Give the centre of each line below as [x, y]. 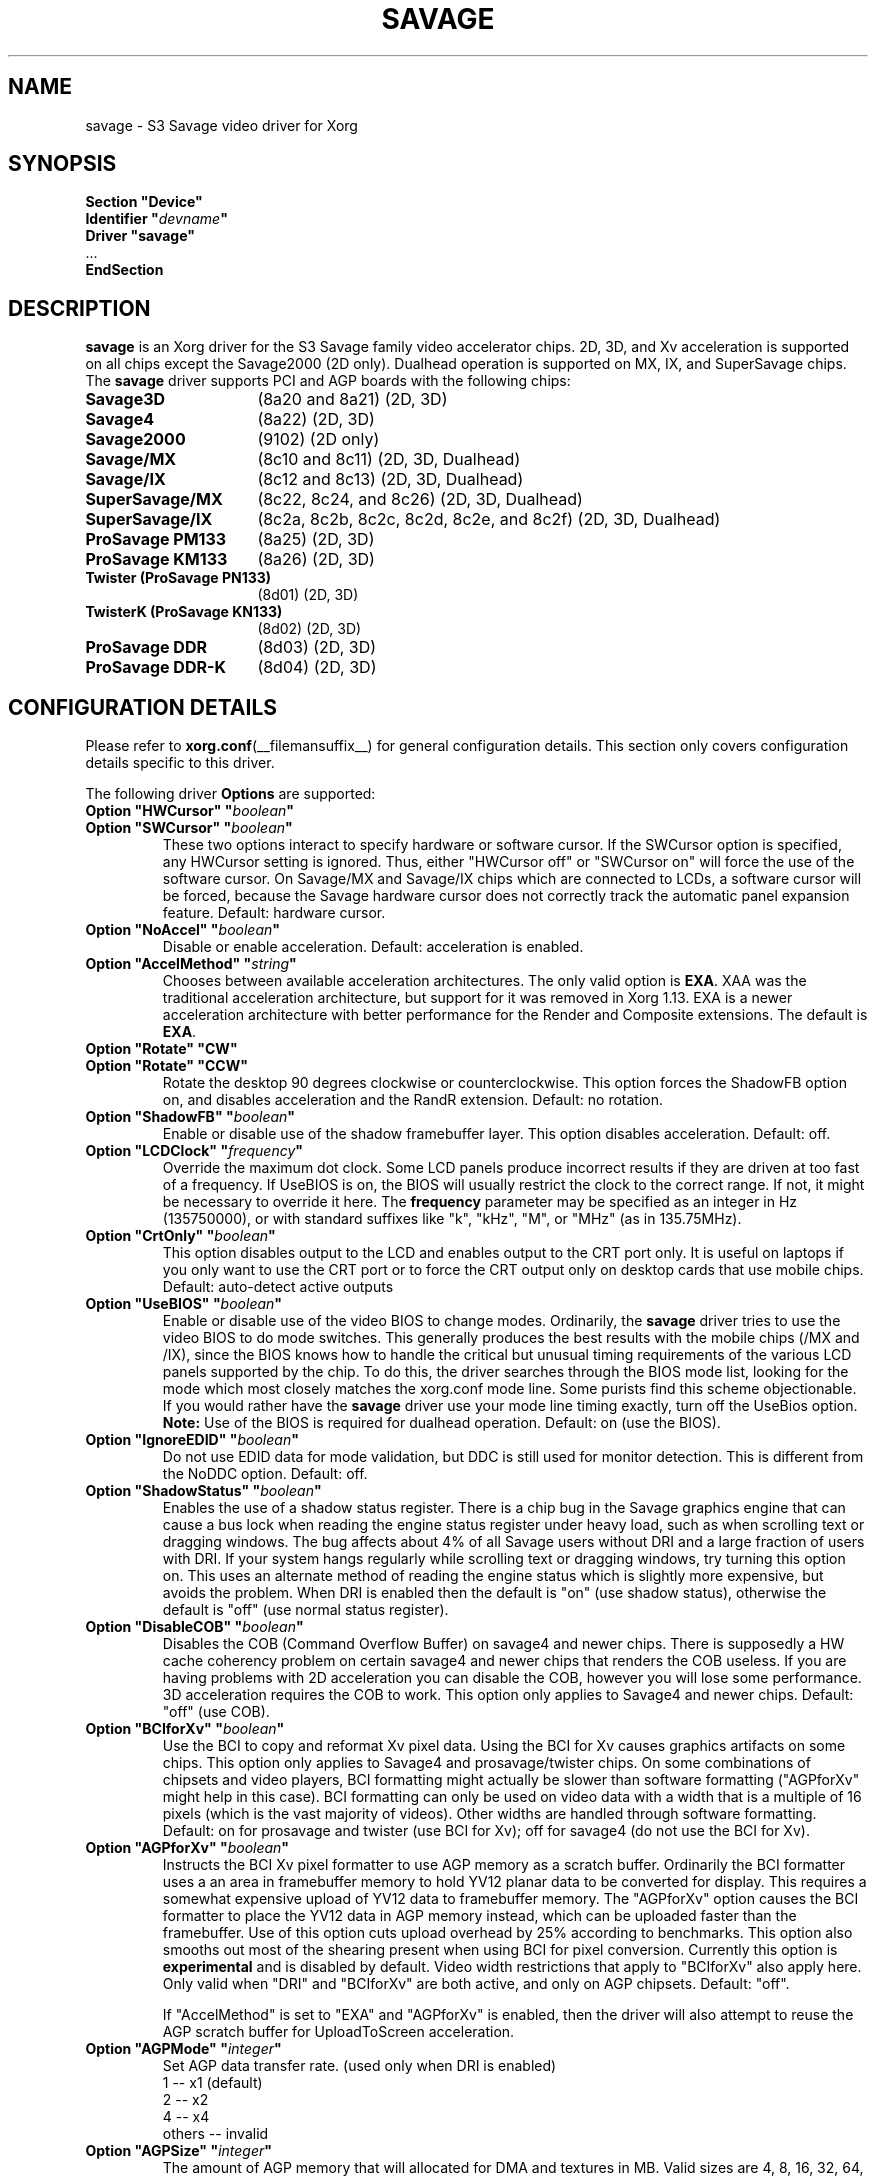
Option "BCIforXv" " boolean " [185, 1729]
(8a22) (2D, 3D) [316, 419]
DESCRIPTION [79, 308]
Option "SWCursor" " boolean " [189, 828]
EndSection [124, 270]
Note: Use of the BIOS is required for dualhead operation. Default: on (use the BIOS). [441, 1423]
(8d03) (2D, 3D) [317, 647]
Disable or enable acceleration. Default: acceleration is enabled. [373, 947]
